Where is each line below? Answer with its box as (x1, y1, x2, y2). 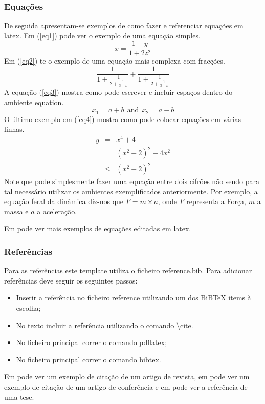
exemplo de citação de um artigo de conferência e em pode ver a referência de (4, 381, 248, 392)
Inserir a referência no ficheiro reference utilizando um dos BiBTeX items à (16, 292, 251, 303)
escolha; (16, 302, 41, 313)
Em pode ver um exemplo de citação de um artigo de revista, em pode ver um (4, 371, 250, 382)
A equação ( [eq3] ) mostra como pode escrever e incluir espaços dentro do (4, 87, 233, 97)
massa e (4, 206, 29, 216)
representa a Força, (186, 196, 247, 207)
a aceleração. (37, 206, 77, 216)
